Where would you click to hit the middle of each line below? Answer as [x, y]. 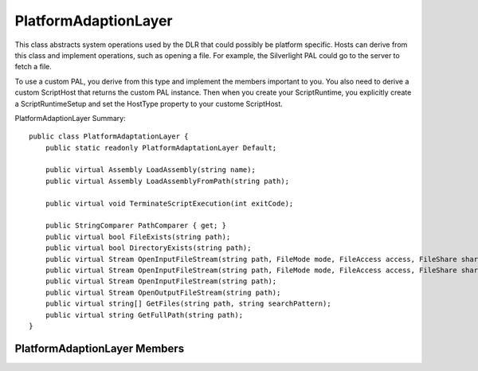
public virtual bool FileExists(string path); [138, 236]
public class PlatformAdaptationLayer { [109, 137]
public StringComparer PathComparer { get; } [136, 226]
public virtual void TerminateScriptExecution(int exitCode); [169, 203]
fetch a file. [33, 67]
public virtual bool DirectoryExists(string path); [148, 248]
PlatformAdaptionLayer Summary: [71, 118]
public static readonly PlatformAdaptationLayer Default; [161, 148]
